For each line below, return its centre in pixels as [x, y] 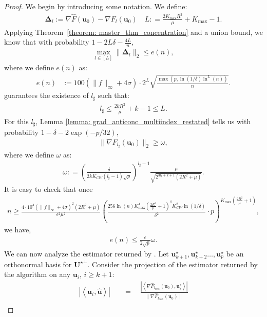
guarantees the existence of [46, 95]
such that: [113, 95]
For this [16, 121]
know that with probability [47, 42]
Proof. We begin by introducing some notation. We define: [96, 6]
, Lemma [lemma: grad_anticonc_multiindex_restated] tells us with [143, 121]
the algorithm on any [37, 274]
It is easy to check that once [49, 189]
